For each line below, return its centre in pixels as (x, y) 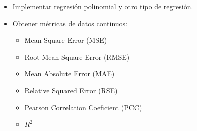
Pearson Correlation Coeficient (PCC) (83, 107)
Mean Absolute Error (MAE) (70, 74)
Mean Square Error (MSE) (66, 40)
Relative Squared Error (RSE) (71, 90)
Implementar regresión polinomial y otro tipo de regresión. (103, 6)
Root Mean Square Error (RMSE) (77, 56)
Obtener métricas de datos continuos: (70, 23)
